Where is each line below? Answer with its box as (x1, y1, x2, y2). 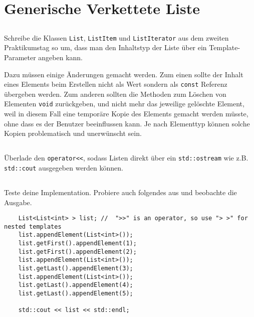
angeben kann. (38, 52, 83, 63)
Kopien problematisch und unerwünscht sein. (4, 128, 142, 138)
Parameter (4, 52, 36, 63)
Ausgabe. (4, 197, 32, 207)
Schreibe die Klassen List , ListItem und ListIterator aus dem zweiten (4, 32, 229, 43)
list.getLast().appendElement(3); (18, 265, 133, 272)
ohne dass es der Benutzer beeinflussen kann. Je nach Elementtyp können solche (4, 118, 250, 128)
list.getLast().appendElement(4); (18, 281, 133, 289)
